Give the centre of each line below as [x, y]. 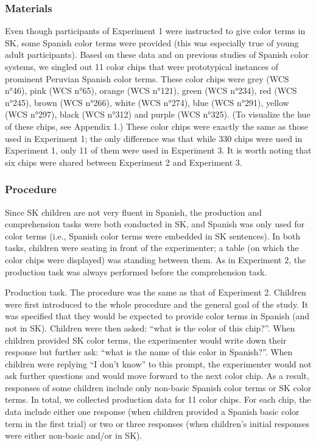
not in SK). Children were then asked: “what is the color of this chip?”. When [150, 327]
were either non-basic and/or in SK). [74, 435]
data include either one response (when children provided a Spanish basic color [152, 412]
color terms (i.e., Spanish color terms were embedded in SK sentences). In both [153, 235]
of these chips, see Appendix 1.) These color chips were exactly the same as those [156, 126]
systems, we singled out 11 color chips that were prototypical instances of [142, 66]
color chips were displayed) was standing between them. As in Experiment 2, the [156, 259]
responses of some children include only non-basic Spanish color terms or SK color [158, 387]
